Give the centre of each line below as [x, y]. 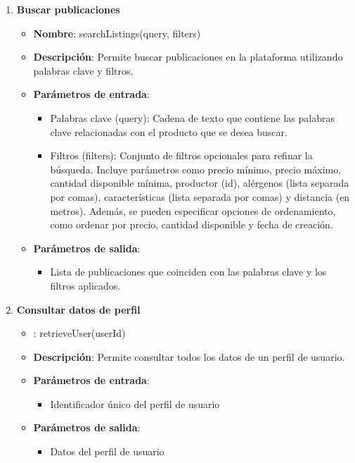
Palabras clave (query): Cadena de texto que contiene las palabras [192, 117]
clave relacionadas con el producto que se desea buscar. [169, 131]
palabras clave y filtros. [83, 70]
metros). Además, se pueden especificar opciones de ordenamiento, [193, 210]
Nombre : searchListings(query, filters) [117, 33]
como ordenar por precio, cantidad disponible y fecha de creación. [192, 224]
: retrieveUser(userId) [79, 333]
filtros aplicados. [85, 285]
